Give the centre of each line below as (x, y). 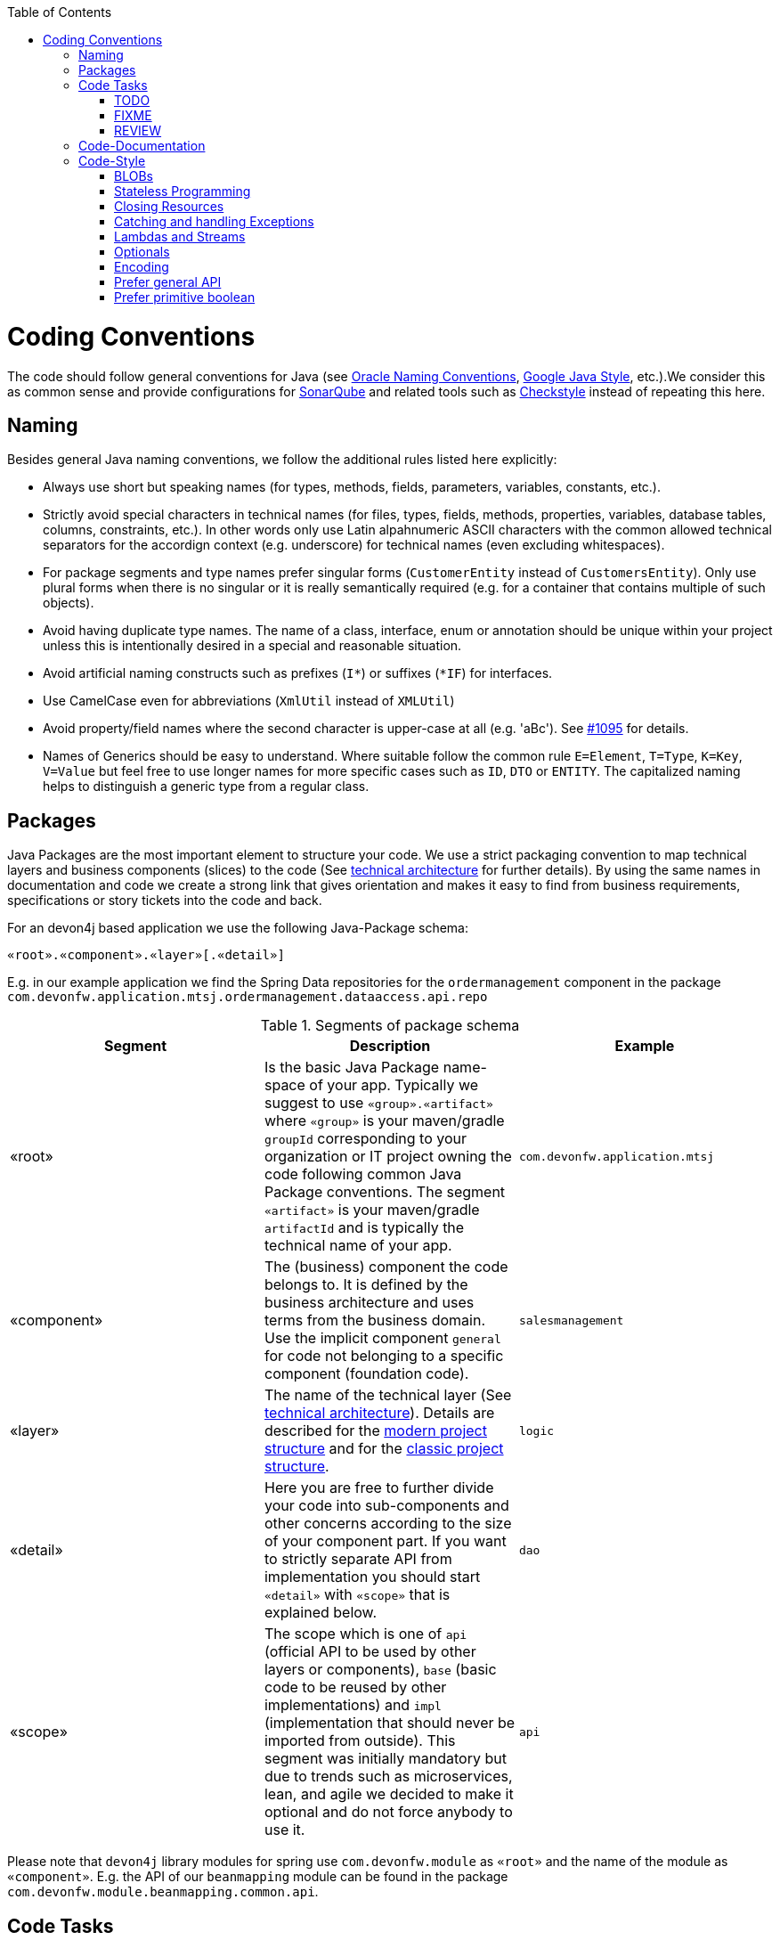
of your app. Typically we (394, 1085)
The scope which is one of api (366, 1634)
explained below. (321, 1613)
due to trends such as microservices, (388, 1777)
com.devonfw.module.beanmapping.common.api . (163, 1892)
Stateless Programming (183, 191)
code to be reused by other (355, 1687)
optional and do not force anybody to (388, 1812)
